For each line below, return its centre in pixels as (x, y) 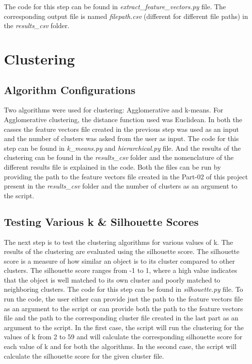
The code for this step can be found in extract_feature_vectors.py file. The (115, 6)
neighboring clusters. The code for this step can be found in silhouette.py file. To (124, 289)
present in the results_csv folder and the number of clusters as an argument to (121, 186)
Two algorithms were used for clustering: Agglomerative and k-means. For (114, 110)
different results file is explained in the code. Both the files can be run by (112, 166)
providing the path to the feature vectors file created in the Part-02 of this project (126, 176)
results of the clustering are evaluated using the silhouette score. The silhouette (122, 251)
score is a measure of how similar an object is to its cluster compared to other (119, 261)
